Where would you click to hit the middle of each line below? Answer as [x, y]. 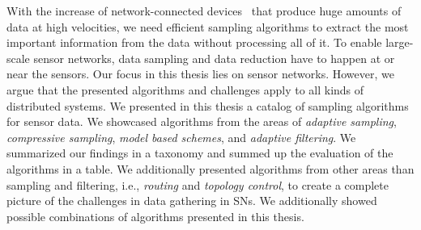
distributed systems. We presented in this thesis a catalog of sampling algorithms [208, 105]
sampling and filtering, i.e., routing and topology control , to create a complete [198, 184]
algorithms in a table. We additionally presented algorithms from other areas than [210, 168]
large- [400, 42]
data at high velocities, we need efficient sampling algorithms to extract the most [208, 26]
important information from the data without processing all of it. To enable [194, 42]
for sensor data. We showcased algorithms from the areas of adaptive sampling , [202, 121]
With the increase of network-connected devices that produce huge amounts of [204, 10]
